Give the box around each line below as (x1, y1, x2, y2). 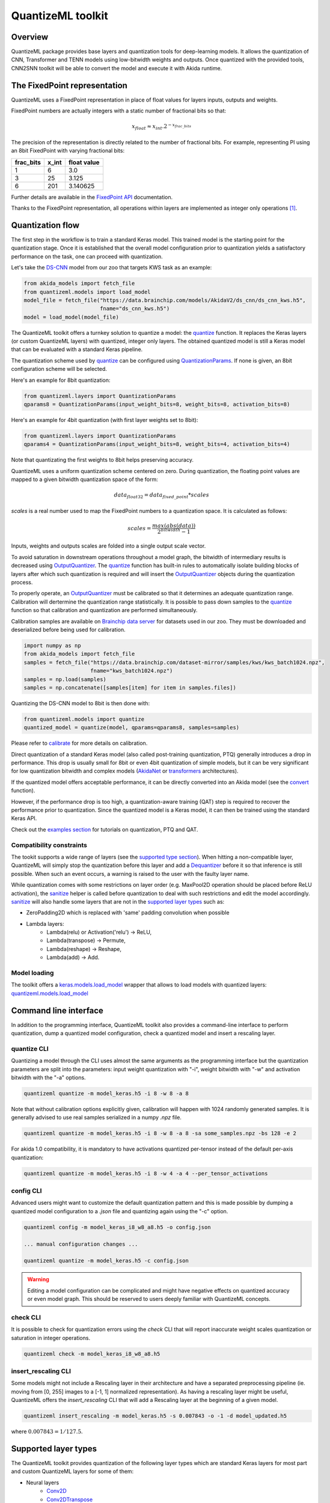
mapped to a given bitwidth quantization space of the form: (11, 476, 159, 483)
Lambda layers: (26, 920, 64, 927)
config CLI (11, 1187, 42, 1195)
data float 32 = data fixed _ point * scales (114, 492, 210, 500)
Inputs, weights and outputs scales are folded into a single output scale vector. (11, 542, 206, 549)
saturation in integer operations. (11, 1334, 90, 1341)
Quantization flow (11, 220, 80, 230)
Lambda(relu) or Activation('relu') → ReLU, (46, 929, 152, 936)
